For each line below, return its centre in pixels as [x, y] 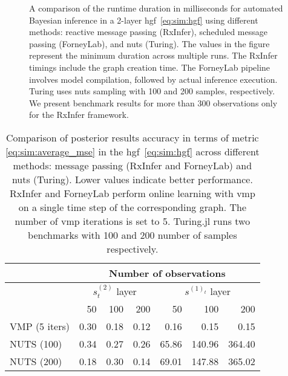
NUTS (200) [36, 361]
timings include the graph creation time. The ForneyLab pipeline [150, 67]
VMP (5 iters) [40, 326]
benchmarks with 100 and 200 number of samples [133, 235]
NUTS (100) [36, 343]
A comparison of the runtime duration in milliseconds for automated [156, 8]
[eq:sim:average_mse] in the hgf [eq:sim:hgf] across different [133, 151]
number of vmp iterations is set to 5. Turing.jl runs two [133, 221]
